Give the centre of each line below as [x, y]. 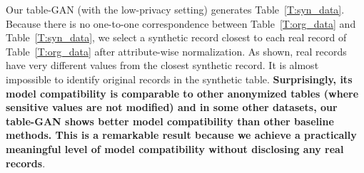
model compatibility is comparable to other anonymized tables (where [182, 93]
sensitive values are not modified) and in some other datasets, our [172, 107]
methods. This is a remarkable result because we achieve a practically [181, 135]
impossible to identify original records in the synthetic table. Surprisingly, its [179, 79]
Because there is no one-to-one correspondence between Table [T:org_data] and [181, 23]
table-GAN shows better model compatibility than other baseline [170, 121]
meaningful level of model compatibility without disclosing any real [175, 148]
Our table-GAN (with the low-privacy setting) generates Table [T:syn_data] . [175, 9]
